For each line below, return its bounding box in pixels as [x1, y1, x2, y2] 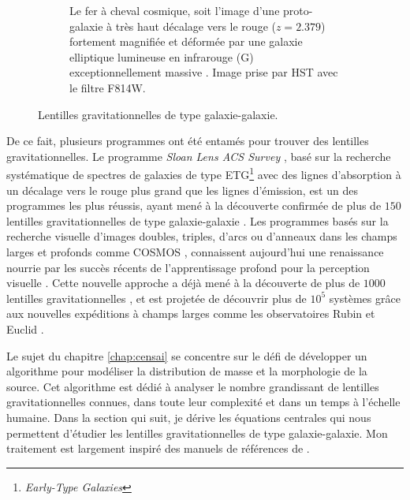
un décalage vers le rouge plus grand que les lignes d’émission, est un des [6, 181, 358, 198]
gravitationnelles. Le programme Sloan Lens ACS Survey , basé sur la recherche [6, 147, 391, 164]
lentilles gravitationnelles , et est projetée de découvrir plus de [6, 289, 307, 306]
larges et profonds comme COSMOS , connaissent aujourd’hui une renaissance [6, 243, 384, 259]
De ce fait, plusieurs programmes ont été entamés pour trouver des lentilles [6, 132, 369, 149]
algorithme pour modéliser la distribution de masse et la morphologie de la [6, 363, 367, 379]
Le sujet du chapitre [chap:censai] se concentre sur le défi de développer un [6, 347, 367, 364]
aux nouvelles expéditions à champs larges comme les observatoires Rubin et [6, 305, 375, 322]
